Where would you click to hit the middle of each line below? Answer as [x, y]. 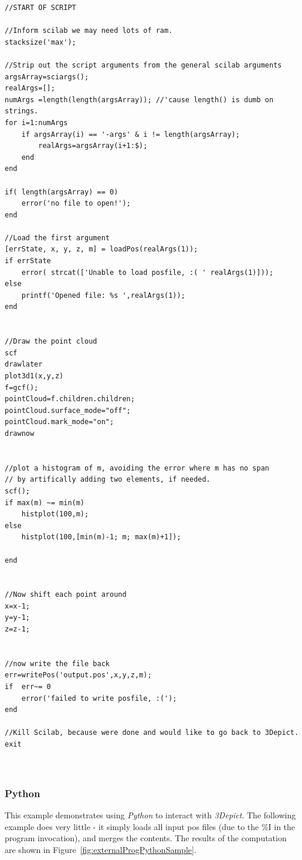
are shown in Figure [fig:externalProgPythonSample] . [101, 849]
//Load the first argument [57, 238]
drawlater [24, 365]
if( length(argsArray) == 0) [62, 192]
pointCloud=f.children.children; [70, 399]
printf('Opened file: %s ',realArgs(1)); [103, 295]
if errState [28, 261]
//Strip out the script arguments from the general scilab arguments [143, 65]
